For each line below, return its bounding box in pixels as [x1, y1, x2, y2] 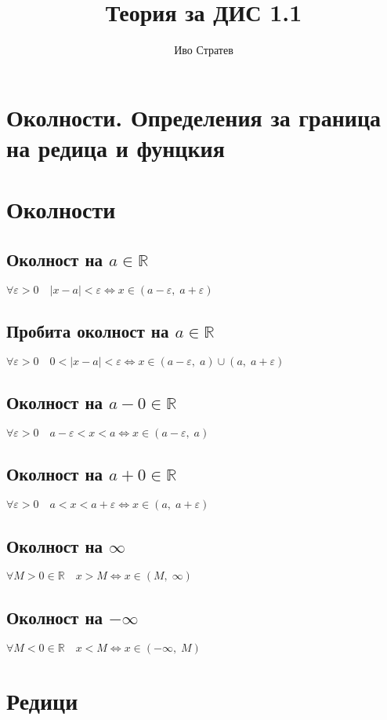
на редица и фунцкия [6, 131, 225, 163]
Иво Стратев [174, 42, 233, 58]
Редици [6, 684, 78, 716]
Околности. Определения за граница [6, 101, 382, 133]
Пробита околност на [6, 319, 169, 343]
